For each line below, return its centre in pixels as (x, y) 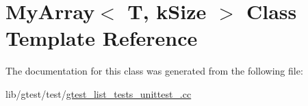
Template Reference (102, 38)
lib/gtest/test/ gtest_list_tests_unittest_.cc (99, 93)
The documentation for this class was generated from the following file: (154, 71)
